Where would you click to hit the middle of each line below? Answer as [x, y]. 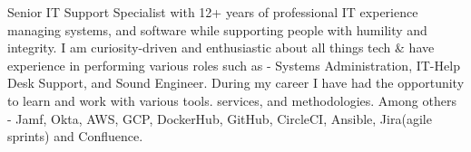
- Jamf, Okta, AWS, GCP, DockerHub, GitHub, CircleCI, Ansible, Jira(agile [220, 118]
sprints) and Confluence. [75, 136]
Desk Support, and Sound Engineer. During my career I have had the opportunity [236, 83]
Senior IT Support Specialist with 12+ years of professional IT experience [213, 12]
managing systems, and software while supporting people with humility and [217, 29]
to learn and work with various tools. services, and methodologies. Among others [232, 100]
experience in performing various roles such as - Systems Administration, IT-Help [234, 65]
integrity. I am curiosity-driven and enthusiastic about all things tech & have [221, 47]
